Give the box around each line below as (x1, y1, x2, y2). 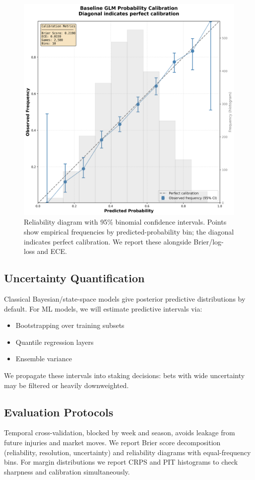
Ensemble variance (15, 353, 72, 364)
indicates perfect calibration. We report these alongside (24, 236, 191, 246)
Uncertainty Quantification (4, 270, 145, 286)
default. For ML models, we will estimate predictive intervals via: (4, 303, 202, 314)
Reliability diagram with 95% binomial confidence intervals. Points (24, 217, 227, 227)
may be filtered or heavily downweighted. (4, 380, 129, 390)
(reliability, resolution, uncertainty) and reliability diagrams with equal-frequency (4, 447, 251, 457)
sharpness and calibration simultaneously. (4, 466, 130, 477)
